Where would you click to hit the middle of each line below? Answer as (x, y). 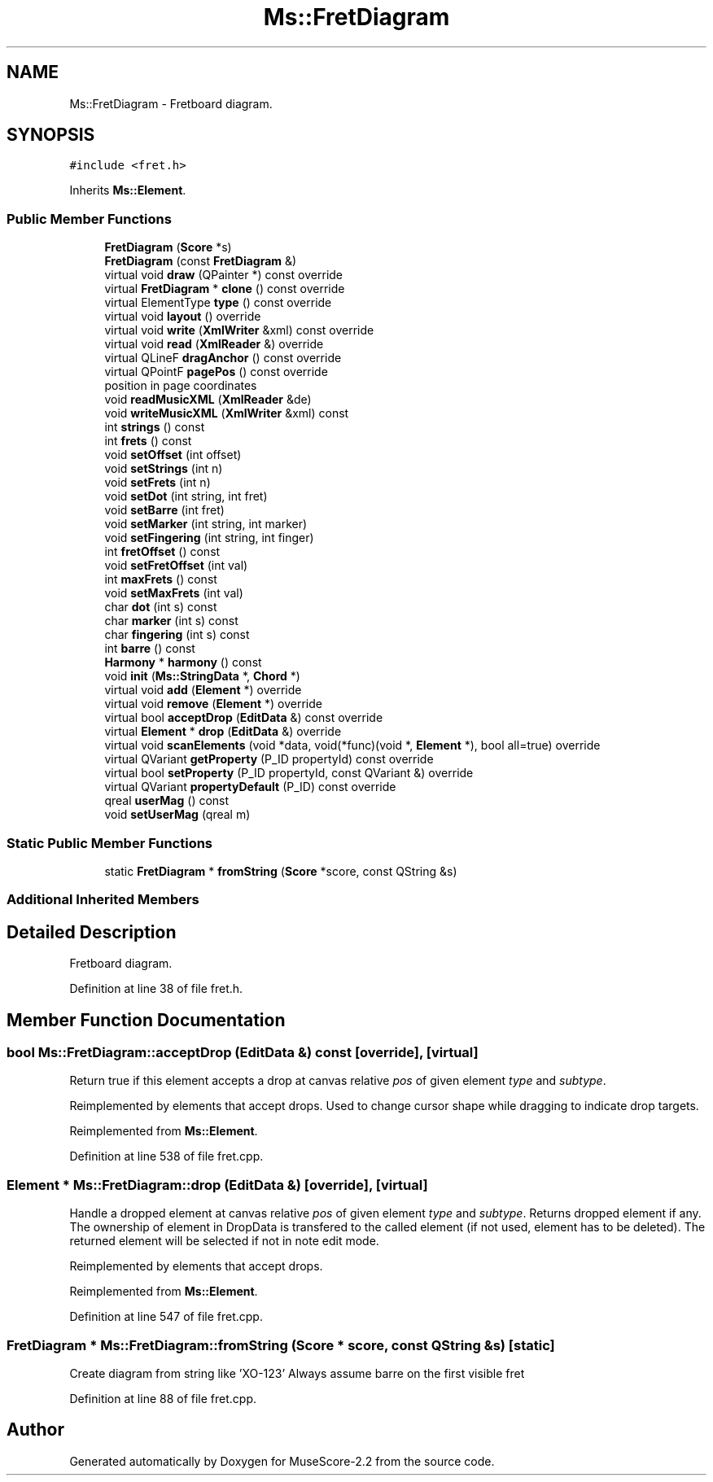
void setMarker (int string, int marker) (206, 524)
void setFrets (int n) (157, 483)
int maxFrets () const (161, 579)
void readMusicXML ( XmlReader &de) (208, 400)
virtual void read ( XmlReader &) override (214, 344)
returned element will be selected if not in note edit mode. (224, 1241)
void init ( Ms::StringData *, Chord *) (202, 676)
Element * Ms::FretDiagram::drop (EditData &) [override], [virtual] (217, 1185)
